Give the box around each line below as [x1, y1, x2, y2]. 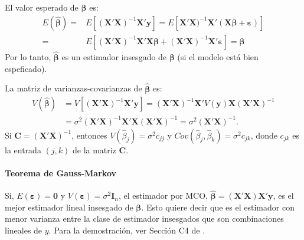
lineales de [5, 224, 43, 236]
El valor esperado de [5, 1, 79, 14]
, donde [250, 129, 277, 141]
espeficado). [5, 62, 47, 74]
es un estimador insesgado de [61, 51, 167, 63]
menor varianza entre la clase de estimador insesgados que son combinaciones [5, 212, 284, 225]
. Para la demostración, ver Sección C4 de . [48, 224, 205, 236]
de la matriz [72, 143, 116, 156]
